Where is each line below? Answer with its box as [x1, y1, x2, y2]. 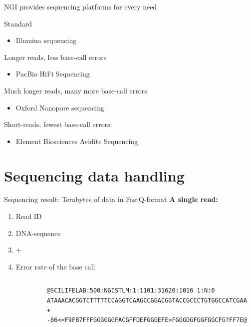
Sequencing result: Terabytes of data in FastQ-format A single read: [4, 194, 218, 204]
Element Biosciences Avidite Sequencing [15, 135, 138, 146]
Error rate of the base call [15, 261, 95, 271]
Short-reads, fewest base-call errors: [4, 119, 112, 129]
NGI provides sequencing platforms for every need [4, 1, 157, 11]
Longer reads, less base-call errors [4, 51, 107, 62]
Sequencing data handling [4, 165, 185, 185]
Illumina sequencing [15, 35, 77, 45]
